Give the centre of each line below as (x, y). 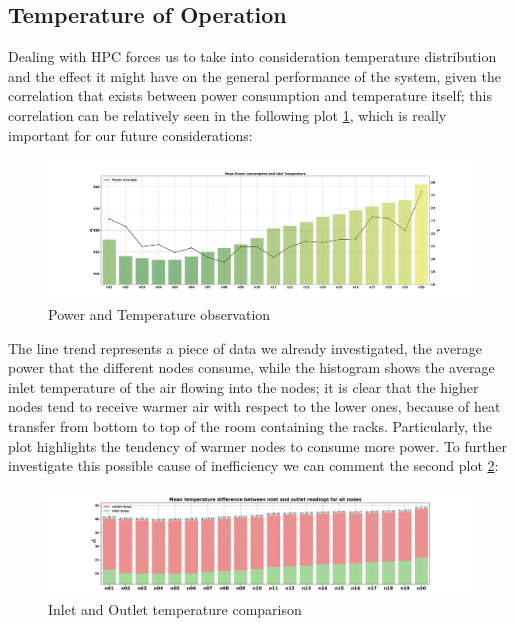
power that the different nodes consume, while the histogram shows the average (251, 367)
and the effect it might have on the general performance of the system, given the (254, 75)
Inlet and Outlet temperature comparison (175, 609)
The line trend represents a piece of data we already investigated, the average (245, 347)
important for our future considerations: (130, 134)
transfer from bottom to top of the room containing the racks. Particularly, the (250, 425)
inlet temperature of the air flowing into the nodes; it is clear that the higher (243, 386)
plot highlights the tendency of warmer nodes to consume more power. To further (258, 445)
